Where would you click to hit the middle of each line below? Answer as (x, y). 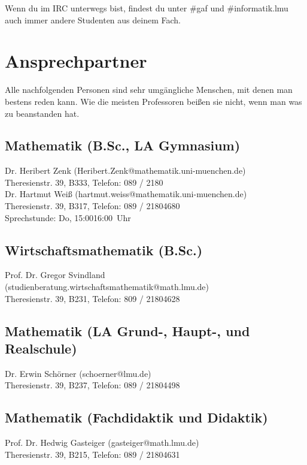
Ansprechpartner (76, 61)
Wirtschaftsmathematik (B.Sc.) (104, 250)
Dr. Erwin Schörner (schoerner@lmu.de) (78, 373)
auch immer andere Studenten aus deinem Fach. (93, 19)
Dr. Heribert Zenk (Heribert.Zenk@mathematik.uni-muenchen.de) (125, 170)
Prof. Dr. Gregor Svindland (55, 275)
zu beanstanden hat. (42, 113)
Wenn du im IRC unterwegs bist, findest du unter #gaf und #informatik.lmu (147, 8)
